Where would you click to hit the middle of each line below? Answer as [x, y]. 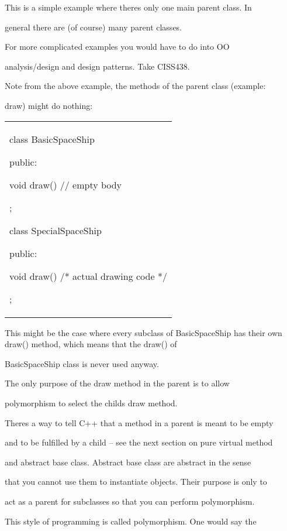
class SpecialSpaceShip [56, 230]
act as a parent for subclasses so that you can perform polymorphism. [130, 501]
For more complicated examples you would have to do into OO [117, 47]
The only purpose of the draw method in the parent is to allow [117, 383]
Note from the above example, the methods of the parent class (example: [135, 86]
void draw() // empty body [66, 184]
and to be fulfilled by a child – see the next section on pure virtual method [139, 442]
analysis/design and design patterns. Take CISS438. [97, 66]
